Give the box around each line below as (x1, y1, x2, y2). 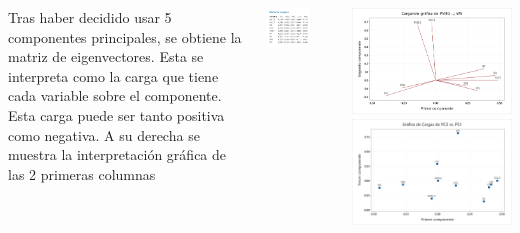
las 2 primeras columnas (8, 163, 156, 184)
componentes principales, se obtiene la (8, 26, 242, 47)
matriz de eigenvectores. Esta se (8, 46, 204, 67)
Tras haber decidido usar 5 (8, 7, 172, 27)
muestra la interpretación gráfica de (8, 144, 227, 165)
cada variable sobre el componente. (8, 85, 222, 106)
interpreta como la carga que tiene (8, 65, 219, 86)
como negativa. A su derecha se (8, 124, 200, 145)
